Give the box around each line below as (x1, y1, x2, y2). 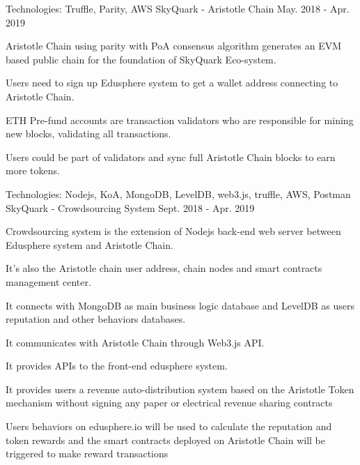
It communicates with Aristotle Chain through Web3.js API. (6, 335, 265, 349)
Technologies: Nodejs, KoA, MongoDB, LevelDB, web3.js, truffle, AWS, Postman (6, 186, 351, 201)
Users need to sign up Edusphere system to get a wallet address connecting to (6, 75, 338, 90)
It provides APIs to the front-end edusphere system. (6, 358, 228, 373)
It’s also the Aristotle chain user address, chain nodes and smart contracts (6, 261, 322, 275)
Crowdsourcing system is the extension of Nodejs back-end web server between (6, 224, 341, 238)
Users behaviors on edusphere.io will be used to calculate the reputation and (6, 419, 332, 434)
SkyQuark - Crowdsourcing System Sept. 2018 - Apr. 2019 (6, 200, 255, 215)
